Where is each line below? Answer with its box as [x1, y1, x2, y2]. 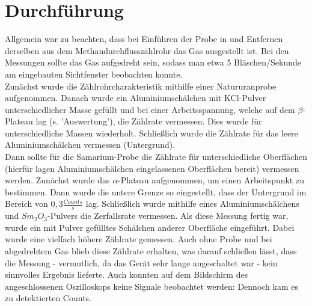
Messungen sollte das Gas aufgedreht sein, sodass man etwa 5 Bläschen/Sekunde [5, 56, 301, 69]
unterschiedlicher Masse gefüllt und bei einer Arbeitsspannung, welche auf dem [5, 103, 295, 115]
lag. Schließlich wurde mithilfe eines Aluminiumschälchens [85, 197, 299, 210]
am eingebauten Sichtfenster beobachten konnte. [5, 67, 183, 80]
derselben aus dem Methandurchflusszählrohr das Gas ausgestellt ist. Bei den [5, 44, 289, 57]
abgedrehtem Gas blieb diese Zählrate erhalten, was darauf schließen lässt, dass [5, 245, 297, 257]
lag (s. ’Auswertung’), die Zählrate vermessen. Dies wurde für [35, 115, 262, 127]
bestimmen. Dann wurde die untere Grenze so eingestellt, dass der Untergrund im [5, 185, 307, 198]
